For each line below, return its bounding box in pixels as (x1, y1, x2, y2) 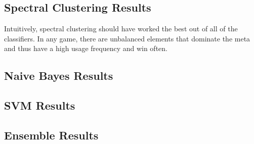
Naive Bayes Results (4, 68, 113, 83)
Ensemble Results (4, 127, 99, 142)
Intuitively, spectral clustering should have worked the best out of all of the (4, 23, 238, 34)
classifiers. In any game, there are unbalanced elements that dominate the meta (4, 33, 250, 43)
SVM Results (4, 98, 75, 113)
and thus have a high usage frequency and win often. (4, 43, 167, 54)
